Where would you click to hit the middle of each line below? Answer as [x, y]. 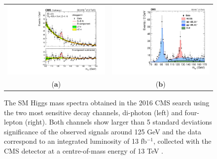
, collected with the [182, 141]
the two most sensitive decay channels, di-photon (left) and [93, 112]
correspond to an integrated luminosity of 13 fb [75, 141]
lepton [14, 122]
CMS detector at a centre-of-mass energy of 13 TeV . [84, 150]
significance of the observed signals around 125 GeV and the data [103, 131]
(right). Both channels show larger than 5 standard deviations [118, 122]
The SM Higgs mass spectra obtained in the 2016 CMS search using [107, 102]
